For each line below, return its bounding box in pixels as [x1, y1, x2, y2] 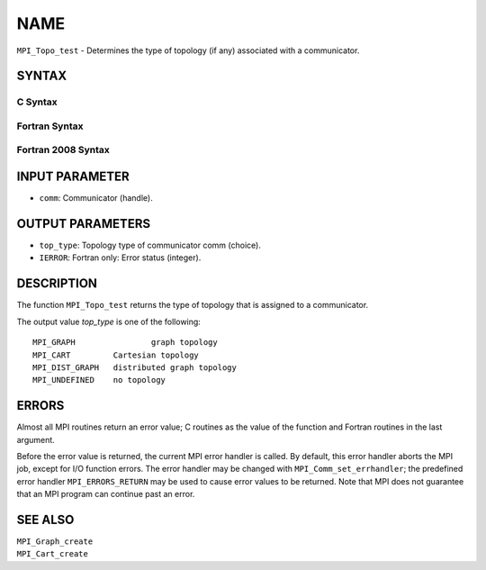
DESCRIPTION [16, 276, 98, 292]
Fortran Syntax [16, 120, 84, 132]
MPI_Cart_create [16, 549, 89, 559]
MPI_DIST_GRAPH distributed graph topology [32, 362, 238, 373]
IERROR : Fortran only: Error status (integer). [39, 252, 202, 263]
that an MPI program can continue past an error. [16, 489, 195, 500]
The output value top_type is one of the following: [16, 316, 202, 327]
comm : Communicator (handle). [39, 193, 153, 204]
